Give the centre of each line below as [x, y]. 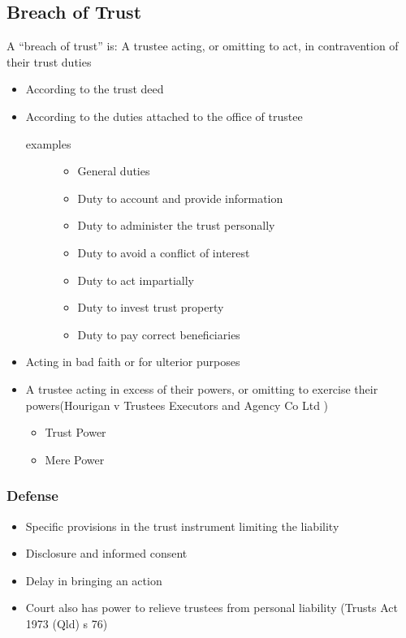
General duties [114, 171]
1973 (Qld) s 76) [67, 623]
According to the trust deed [95, 89]
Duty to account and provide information [180, 198]
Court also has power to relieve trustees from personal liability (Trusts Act [212, 608]
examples [48, 143]
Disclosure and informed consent [106, 553]
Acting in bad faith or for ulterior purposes [133, 362]
